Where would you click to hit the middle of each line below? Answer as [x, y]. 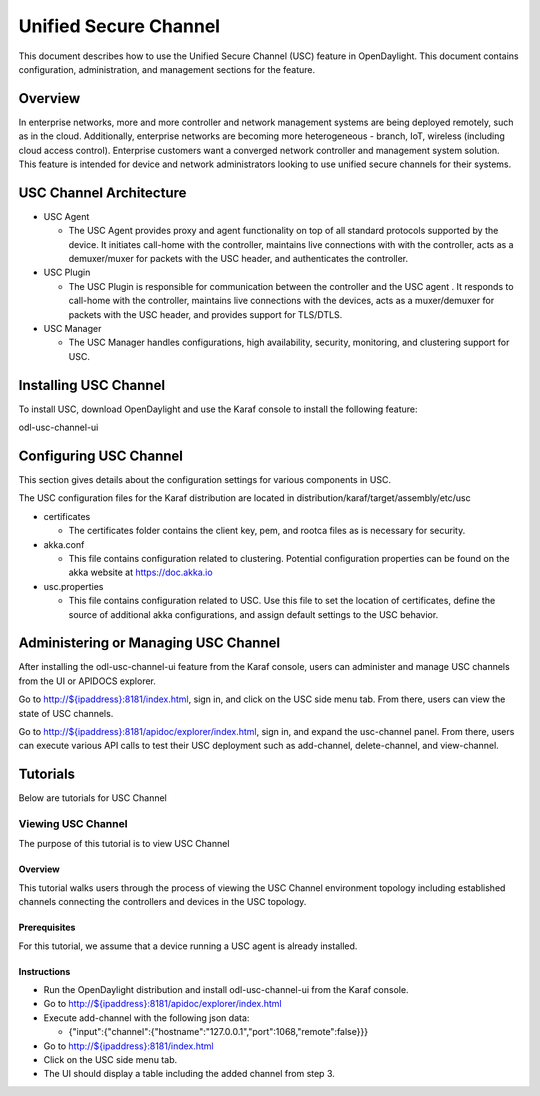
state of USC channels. [66, 713]
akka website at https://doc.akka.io [141, 572]
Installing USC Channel [91, 385]
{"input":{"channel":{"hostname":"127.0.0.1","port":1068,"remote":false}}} [218, 1032]
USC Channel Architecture [102, 192]
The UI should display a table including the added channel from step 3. [189, 1074]
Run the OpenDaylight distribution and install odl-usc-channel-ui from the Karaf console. [226, 990]
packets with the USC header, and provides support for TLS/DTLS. [205, 314]
